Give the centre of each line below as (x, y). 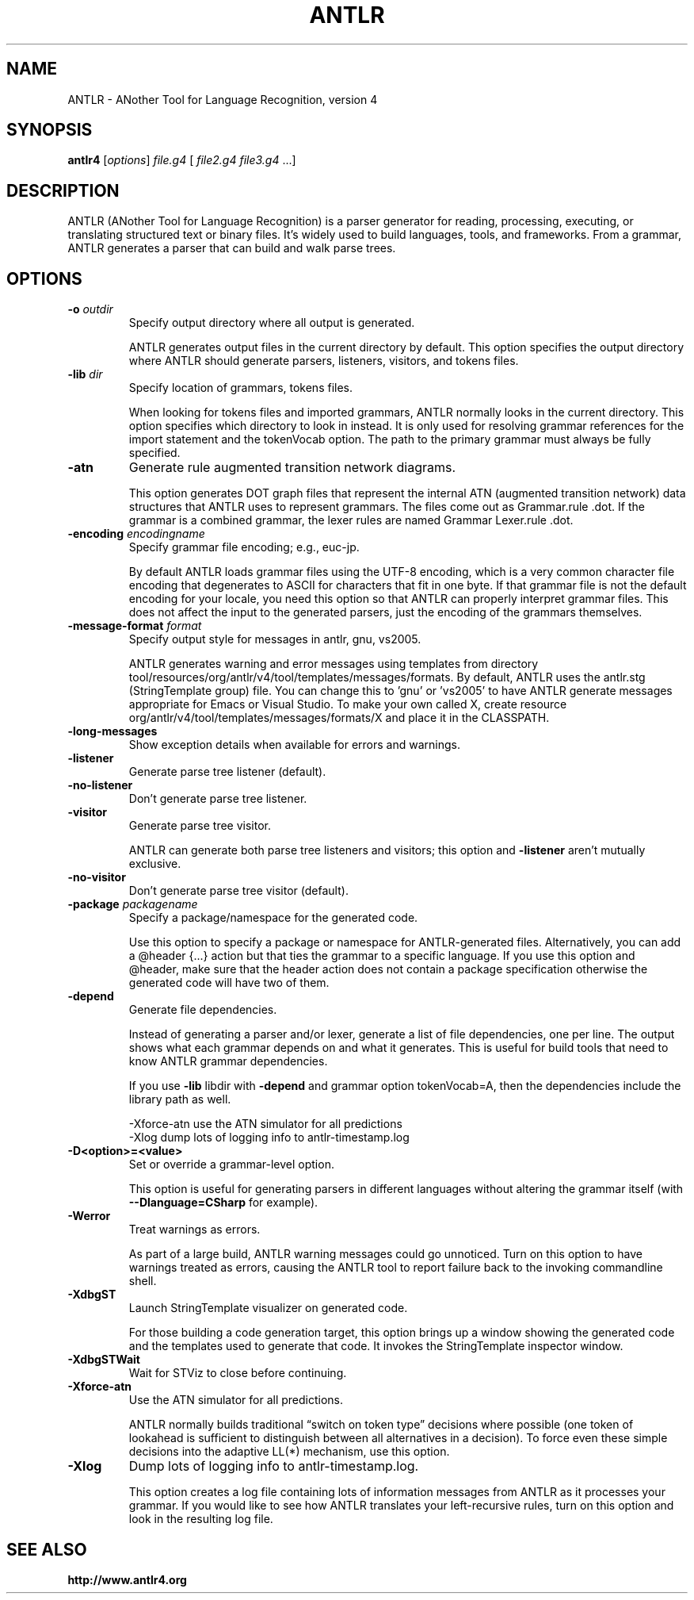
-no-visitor (97, 877)
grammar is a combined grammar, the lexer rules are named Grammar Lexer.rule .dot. (351, 520)
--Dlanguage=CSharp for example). (223, 1203)
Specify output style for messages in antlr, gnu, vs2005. (275, 639)
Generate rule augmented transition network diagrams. (292, 468)
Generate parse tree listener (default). (227, 772)
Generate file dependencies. (203, 1010)
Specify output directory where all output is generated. (272, 323)
